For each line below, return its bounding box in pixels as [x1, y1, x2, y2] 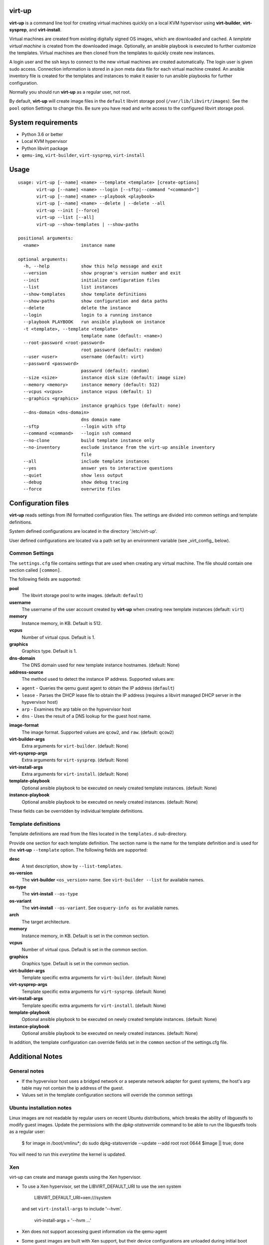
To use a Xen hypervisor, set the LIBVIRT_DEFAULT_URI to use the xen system [21, 1183, 182, 1189]
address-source [9, 669, 43, 675]
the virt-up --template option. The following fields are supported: [9, 847, 148, 853]
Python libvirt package [21, 145, 68, 151]
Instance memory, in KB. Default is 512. [21, 620, 102, 626]
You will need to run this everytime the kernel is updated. [9, 1151, 127, 1157]
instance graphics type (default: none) [81, 402, 181, 408]
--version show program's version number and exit [23, 270, 181, 276]
